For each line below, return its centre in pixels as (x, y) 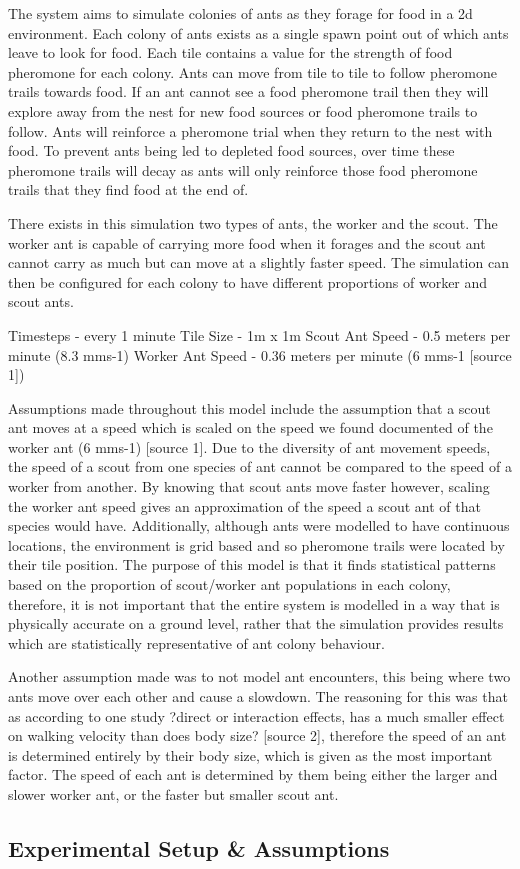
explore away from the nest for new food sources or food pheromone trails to (243, 110)
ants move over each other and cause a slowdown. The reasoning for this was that (258, 696)
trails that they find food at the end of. (128, 189)
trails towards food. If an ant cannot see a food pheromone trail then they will (248, 91)
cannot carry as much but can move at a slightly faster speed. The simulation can (258, 262)
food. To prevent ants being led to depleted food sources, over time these (231, 150)
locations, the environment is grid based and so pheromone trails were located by (256, 544)
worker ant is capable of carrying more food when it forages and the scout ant (247, 242)
